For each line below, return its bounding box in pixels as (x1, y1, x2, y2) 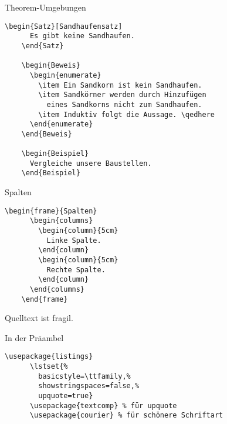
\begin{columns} (29, 216, 93, 225)
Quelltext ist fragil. (5, 312, 73, 324)
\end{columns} (29, 285, 85, 293)
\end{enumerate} (29, 120, 93, 129)
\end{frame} (21, 295, 68, 303)
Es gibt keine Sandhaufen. (29, 32, 135, 41)
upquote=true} (38, 392, 93, 400)
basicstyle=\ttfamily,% (38, 372, 131, 380)
